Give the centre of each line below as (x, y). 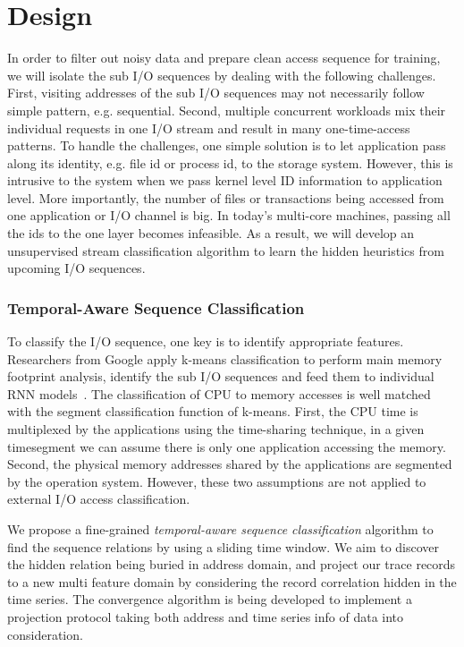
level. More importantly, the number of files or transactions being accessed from (226, 197)
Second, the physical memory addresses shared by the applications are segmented (230, 464)
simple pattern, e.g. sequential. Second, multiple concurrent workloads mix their (227, 110)
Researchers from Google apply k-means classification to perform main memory (225, 358)
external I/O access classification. (99, 499)
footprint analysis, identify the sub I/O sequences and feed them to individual (221, 376)
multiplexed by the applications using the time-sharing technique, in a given (216, 429)
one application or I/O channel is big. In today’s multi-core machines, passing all (229, 215)
